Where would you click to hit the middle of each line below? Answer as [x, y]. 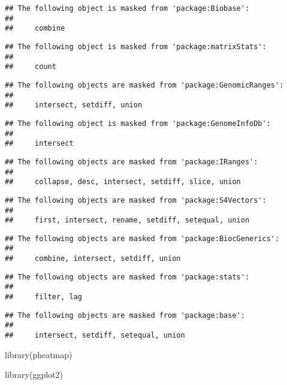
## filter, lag [43, 297]
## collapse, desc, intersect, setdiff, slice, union [123, 182]
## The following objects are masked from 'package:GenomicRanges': [144, 85]
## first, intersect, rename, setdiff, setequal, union [127, 220]
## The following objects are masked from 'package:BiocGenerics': [142, 238]
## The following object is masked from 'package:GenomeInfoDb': [138, 123]
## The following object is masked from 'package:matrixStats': [136, 46]
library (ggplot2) [34, 375]
